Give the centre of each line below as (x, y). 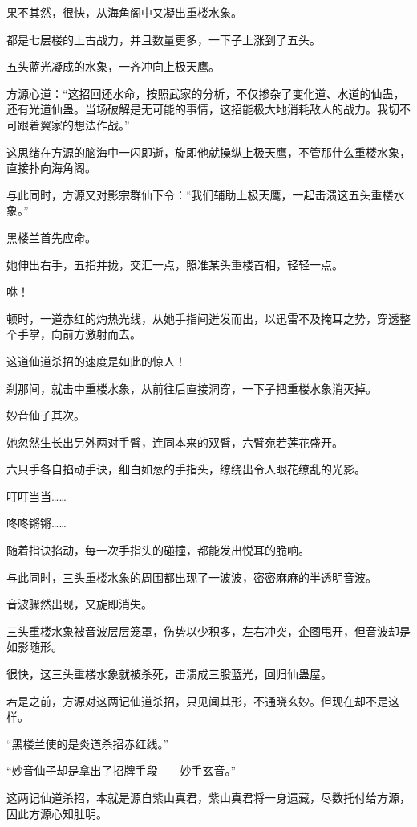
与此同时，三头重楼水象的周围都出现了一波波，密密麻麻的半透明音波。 (192, 577)
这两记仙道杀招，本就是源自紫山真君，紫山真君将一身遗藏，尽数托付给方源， (208, 797)
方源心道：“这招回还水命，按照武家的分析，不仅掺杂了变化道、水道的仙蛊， (206, 93)
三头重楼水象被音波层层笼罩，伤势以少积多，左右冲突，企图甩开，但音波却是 (208, 630)
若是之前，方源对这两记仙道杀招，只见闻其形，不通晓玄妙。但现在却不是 (197, 700)
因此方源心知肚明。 (57, 813)
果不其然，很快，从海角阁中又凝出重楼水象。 (124, 12)
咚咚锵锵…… (36, 523)
